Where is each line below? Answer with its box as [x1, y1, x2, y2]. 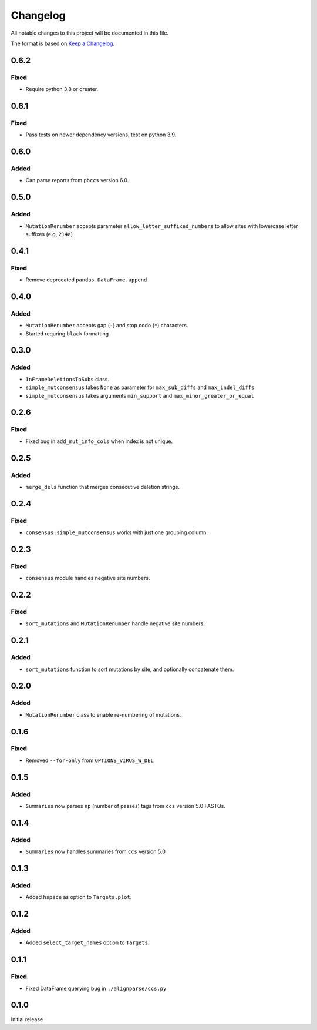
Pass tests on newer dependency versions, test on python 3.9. [25, 131, 177, 138]
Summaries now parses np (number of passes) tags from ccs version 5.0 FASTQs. [25, 803, 226, 809]
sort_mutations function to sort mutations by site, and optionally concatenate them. [25, 666, 234, 673]
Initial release [11, 1015, 43, 1022]
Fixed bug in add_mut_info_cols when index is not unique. [25, 438, 173, 445]
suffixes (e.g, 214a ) [25, 230, 73, 237]
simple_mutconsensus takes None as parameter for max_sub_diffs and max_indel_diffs [25, 384, 255, 391]
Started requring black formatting [25, 330, 109, 337]
